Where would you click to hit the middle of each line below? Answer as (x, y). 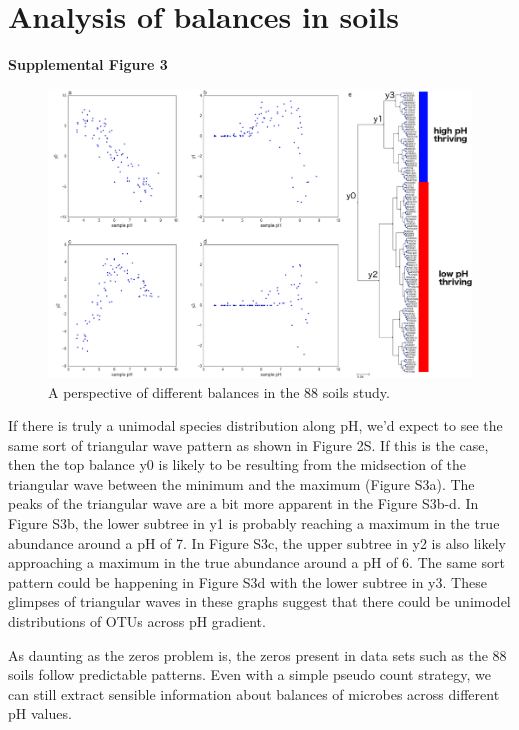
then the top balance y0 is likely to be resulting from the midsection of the (237, 464)
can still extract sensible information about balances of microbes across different (254, 693)
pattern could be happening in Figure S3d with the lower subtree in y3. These (247, 581)
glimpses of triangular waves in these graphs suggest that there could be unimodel (259, 601)
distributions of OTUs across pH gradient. (137, 621)
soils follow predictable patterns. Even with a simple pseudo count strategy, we (249, 674)
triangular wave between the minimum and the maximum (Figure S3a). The (241, 483)
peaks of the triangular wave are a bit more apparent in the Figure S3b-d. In (243, 503)
